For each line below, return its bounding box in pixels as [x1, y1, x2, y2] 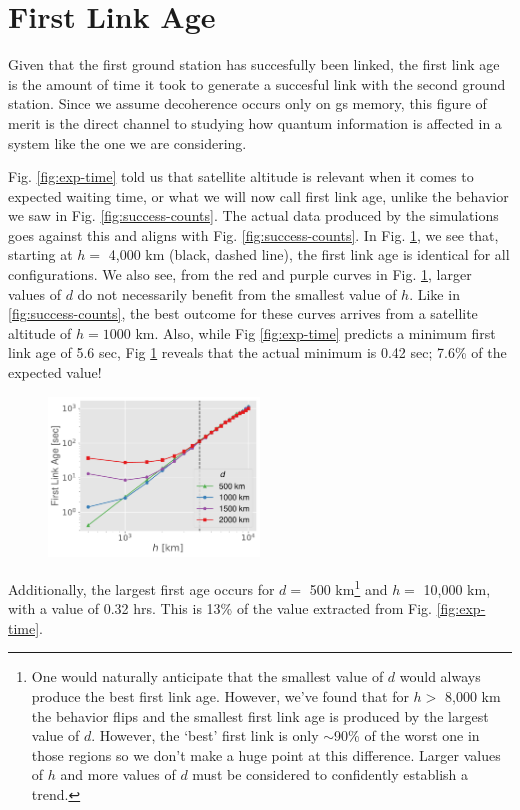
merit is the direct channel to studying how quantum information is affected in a [8, 112, 502, 133]
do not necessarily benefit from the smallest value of [77, 283, 397, 304]
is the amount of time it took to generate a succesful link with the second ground [8, 73, 506, 94]
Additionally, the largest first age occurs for [8, 578, 275, 599]
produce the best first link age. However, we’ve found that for [31, 686, 409, 707]
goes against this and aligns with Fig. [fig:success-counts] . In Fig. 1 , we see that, [8, 224, 499, 245]
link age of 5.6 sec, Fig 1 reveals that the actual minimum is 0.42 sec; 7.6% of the [8, 342, 507, 363]
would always [399, 666, 481, 687]
